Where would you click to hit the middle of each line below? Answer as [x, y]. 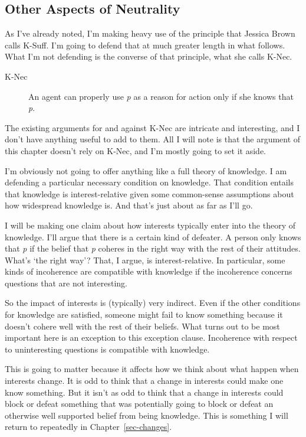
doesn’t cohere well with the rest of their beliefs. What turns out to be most [142, 326]
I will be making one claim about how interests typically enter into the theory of [150, 225]
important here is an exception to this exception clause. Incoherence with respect [151, 337]
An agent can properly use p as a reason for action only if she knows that [161, 96]
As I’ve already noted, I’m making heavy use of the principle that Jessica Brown [150, 33]
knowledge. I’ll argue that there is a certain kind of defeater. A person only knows [153, 237]
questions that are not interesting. [66, 283]
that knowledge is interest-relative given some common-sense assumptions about [149, 193]
